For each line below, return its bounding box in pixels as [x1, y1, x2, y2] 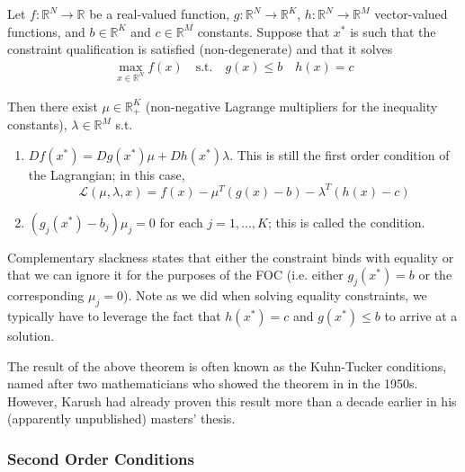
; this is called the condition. [267, 212, 425, 231]
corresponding [7, 286, 85, 305]
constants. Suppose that [197, 22, 330, 40]
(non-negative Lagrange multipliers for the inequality [145, 96, 438, 115]
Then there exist [7, 96, 98, 115]
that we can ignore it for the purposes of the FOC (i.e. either [7, 265, 344, 284]
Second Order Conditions [7, 447, 194, 469]
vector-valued [374, 4, 448, 22]
